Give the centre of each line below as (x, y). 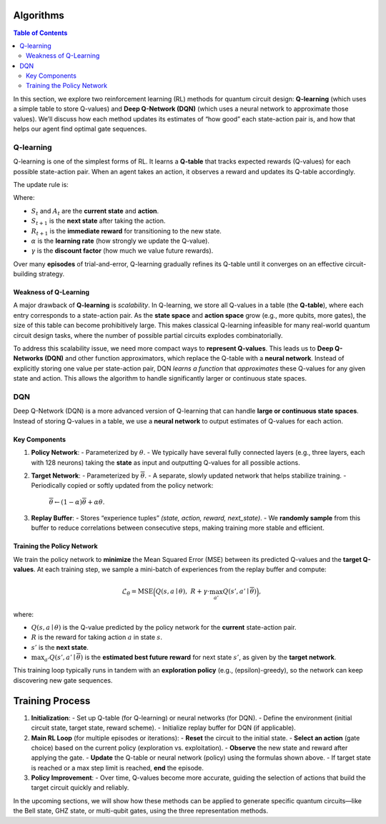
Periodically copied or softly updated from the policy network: (122, 486)
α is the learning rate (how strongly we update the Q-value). (120, 241)
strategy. (51, 274)
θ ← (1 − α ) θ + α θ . (77, 502)
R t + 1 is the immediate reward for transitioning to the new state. (126, 232)
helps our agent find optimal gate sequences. (80, 129)
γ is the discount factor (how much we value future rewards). (122, 251)
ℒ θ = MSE (138, 593)
